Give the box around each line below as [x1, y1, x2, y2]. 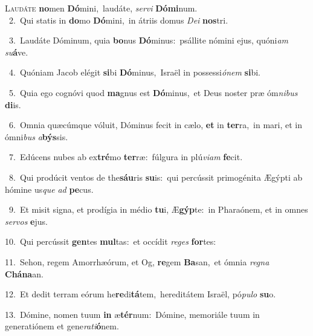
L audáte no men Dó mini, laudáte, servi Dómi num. [5, 2, 198, 14]
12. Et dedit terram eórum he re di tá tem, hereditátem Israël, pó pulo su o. [5, 288, 276, 300]
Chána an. [5, 267, 44, 280]
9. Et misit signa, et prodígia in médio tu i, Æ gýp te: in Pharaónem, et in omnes [8, 203, 308, 216]
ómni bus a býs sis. [5, 130, 68, 143]
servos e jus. [5, 215, 48, 227]
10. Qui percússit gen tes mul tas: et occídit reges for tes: [5, 235, 216, 248]
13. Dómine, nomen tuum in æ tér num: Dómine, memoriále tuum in [5, 308, 260, 320]
